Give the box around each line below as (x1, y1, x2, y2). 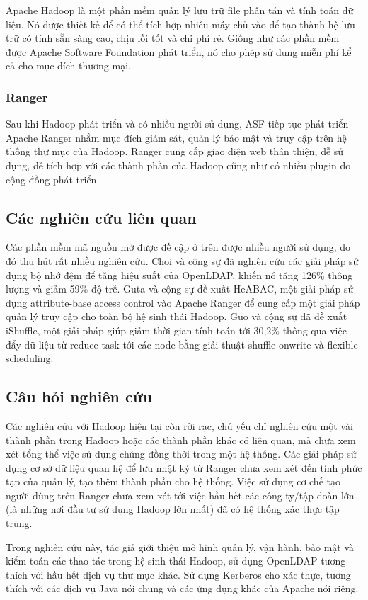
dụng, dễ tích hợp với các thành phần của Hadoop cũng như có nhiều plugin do (6, 157, 351, 172)
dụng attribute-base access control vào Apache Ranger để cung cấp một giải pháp (6, 295, 360, 310)
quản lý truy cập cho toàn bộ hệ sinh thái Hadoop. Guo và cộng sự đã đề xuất (6, 309, 347, 324)
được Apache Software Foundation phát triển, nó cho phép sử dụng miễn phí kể (6, 44, 352, 59)
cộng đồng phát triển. (6, 171, 100, 186)
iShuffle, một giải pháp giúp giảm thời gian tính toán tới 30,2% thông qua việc (6, 322, 347, 337)
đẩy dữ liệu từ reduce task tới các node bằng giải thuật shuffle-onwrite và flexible (6, 336, 358, 351)
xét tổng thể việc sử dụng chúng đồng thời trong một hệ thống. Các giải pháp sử (6, 446, 357, 461)
